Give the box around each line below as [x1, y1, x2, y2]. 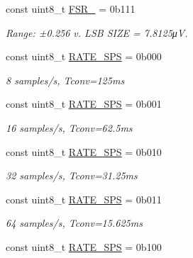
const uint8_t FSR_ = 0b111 [6, 1, 136, 16]
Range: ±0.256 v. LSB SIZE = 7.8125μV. [6, 25, 188, 40]
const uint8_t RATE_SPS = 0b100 [6, 239, 162, 254]
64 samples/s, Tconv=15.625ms [6, 215, 143, 230]
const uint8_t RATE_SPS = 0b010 [6, 144, 162, 159]
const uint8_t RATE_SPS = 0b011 [6, 191, 162, 206]
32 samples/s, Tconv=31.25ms [6, 168, 138, 183]
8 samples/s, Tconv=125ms [6, 72, 125, 87]
